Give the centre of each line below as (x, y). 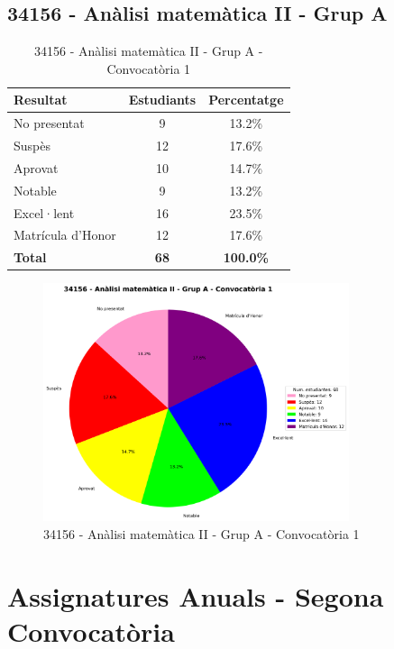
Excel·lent (44, 212)
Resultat (41, 100)
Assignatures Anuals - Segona (196, 595)
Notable (35, 190)
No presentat (49, 123)
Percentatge (246, 100)
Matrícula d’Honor (65, 235)
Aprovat (36, 167)
